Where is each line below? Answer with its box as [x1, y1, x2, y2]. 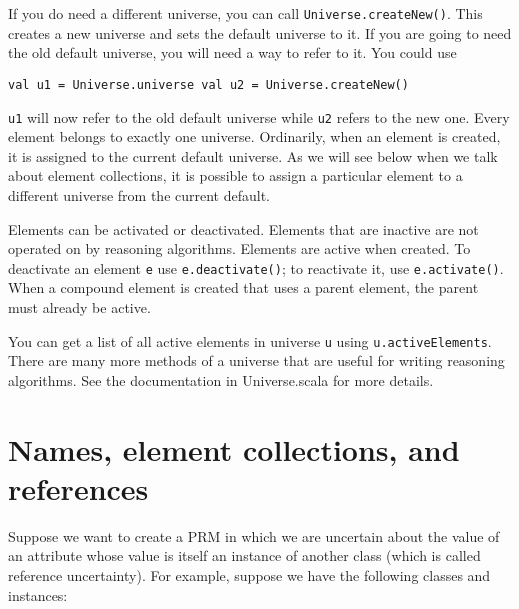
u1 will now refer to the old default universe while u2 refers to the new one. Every [8, 106, 510, 127]
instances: [8, 584, 68, 605]
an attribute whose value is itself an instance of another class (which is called [8, 545, 481, 566]
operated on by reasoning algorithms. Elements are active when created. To [8, 238, 471, 259]
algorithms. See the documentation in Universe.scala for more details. [8, 369, 434, 390]
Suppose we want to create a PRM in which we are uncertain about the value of [8, 525, 500, 546]
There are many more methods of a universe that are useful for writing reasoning [8, 350, 505, 371]
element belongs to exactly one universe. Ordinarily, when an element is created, [8, 126, 501, 147]
